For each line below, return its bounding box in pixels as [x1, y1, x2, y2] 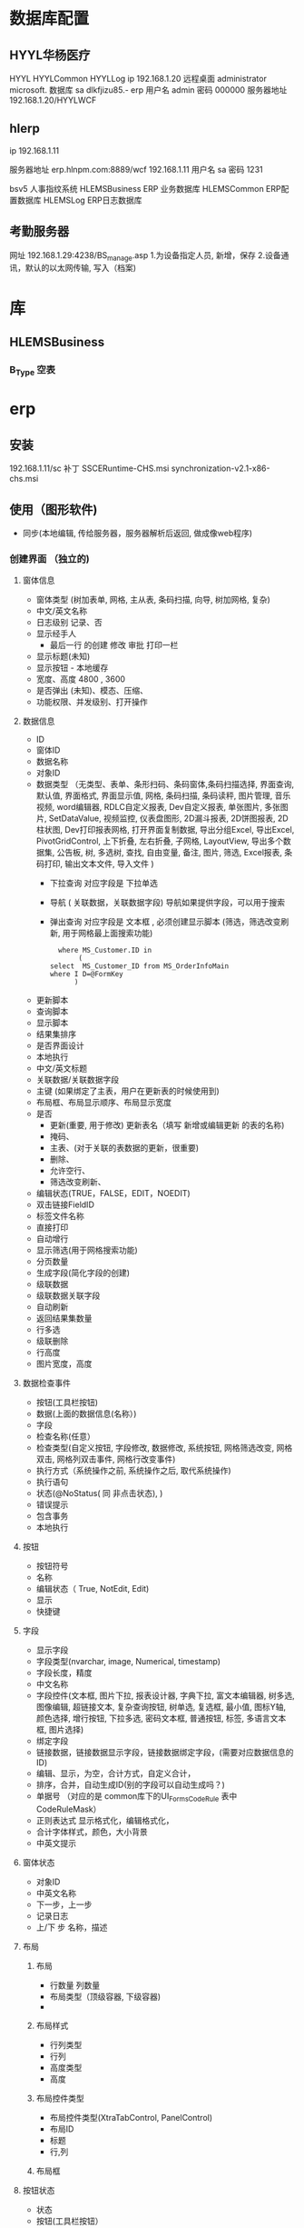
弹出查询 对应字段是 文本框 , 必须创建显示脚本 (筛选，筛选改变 [49, 916, 281, 927]
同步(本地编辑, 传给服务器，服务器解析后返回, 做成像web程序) [22, 528, 252, 538]
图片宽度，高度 [35, 1358, 93, 1369]
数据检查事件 [22, 1378, 71, 1389]
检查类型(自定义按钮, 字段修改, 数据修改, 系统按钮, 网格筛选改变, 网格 [35, 1443, 293, 1454]
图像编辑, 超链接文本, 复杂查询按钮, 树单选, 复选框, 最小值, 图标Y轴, [35, 1702, 286, 1713]
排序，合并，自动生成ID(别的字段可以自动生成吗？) [35, 1779, 225, 1791]
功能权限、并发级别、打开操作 [35, 696, 148, 707]
